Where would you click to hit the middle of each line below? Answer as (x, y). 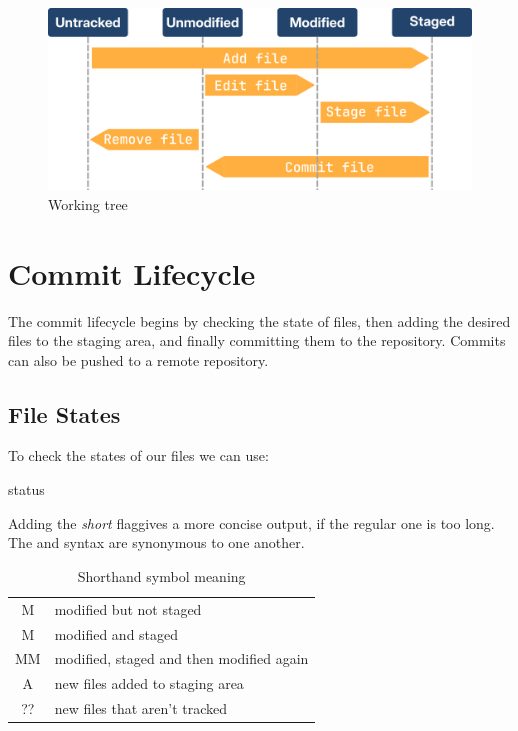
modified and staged (116, 633)
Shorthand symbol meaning (161, 575)
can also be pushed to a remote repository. (138, 359)
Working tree (88, 203)
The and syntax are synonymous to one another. (156, 542)
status (26, 489)
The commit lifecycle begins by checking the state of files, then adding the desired (259, 320)
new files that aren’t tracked (141, 708)
